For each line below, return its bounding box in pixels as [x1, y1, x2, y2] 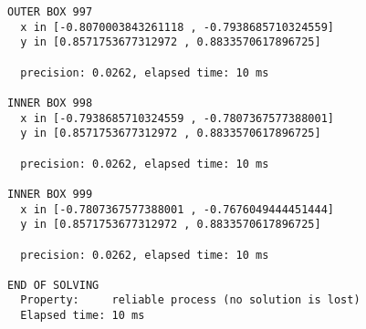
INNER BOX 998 [7, 96, 93, 109]
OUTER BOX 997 [7, 5, 93, 18]
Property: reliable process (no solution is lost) [20, 293, 361, 307]
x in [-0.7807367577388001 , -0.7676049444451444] [20, 202, 334, 216]
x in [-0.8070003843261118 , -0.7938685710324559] [20, 20, 334, 34]
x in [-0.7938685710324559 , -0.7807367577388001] [20, 111, 334, 125]
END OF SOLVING [7, 278, 99, 292]
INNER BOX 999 [7, 187, 93, 200]
